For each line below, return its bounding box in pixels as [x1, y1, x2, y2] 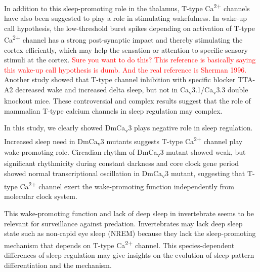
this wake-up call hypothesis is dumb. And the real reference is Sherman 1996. [4, 64, 247, 75]
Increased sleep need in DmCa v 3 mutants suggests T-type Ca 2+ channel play [4, 134, 243, 147]
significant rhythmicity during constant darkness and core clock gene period [4, 158, 239, 168]
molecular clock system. [4, 191, 77, 201]
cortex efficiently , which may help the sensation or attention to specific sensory [4, 44, 248, 55]
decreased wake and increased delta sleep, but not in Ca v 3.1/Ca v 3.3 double [15, 84, 248, 96]
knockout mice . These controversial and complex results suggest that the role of [4, 95, 251, 106]
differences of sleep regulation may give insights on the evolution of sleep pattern [4, 250, 254, 260]
